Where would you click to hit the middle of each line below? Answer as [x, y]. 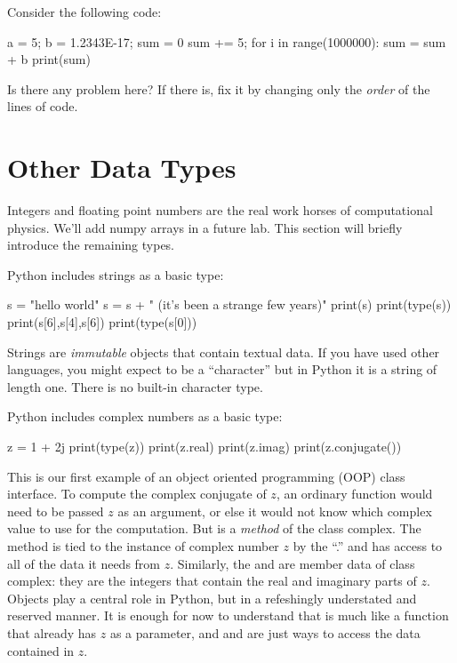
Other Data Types [122, 168]
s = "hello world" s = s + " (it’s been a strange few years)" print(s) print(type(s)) [229, 304]
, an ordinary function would [354, 494]
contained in [41, 650]
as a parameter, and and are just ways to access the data [265, 632]
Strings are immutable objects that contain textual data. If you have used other [224, 351]
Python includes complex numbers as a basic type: [145, 416]
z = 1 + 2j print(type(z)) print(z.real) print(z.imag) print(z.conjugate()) [204, 447]
